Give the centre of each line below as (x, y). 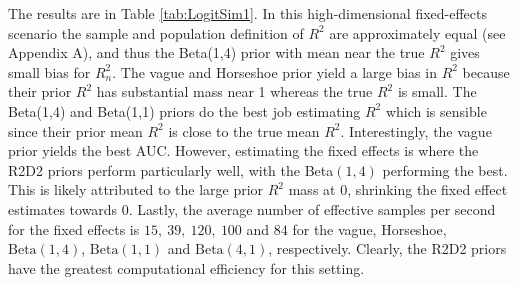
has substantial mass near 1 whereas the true (234, 91)
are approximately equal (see (417, 32)
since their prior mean (75, 130)
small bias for (49, 71)
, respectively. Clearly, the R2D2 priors (387, 248)
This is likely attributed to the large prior (136, 189)
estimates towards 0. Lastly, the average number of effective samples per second (252, 208)
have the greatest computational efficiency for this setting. (186, 267)
